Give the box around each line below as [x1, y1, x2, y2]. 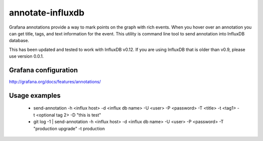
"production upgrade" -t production [33, 125, 105, 131]
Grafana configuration [9, 66, 78, 74]
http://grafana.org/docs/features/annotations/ [9, 79, 101, 85]
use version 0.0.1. [9, 53, 44, 59]
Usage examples [9, 91, 61, 99]
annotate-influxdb [9, 7, 85, 18]
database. [9, 38, 29, 44]
